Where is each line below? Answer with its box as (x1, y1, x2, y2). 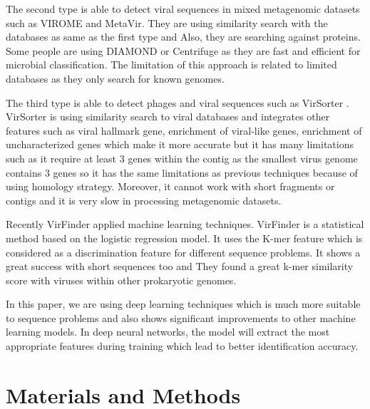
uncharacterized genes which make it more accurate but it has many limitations (6, 137, 354, 152)
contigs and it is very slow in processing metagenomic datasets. (6, 192, 282, 207)
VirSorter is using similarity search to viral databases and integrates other (6, 109, 330, 124)
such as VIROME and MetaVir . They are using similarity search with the (6, 15, 328, 30)
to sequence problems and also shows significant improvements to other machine (6, 310, 356, 325)
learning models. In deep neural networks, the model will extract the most (6, 324, 330, 339)
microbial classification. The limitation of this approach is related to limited (6, 57, 337, 72)
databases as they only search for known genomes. (6, 71, 225, 86)
